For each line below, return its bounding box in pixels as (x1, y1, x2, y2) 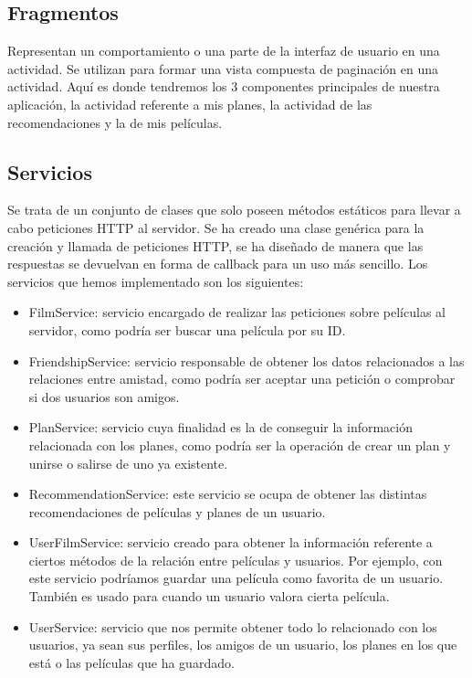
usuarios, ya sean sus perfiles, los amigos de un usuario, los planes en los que (28, 635, 457, 654)
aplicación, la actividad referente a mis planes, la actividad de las (7, 94, 372, 113)
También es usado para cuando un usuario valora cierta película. (28, 587, 390, 606)
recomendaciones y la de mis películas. (7, 112, 223, 132)
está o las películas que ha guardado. (28, 652, 235, 672)
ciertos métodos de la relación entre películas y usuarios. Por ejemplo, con (28, 550, 443, 569)
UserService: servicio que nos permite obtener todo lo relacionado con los (28, 617, 437, 636)
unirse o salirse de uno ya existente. (28, 453, 228, 472)
